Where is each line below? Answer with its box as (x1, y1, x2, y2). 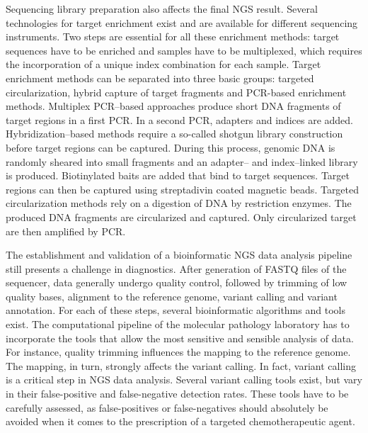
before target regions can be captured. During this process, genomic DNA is (6, 140, 335, 154)
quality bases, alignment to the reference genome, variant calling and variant (6, 288, 338, 303)
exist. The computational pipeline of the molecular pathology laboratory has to (6, 317, 350, 332)
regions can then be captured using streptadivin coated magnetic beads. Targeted (6, 181, 360, 196)
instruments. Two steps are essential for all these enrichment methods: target (6, 29, 340, 44)
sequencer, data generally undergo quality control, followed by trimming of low (6, 275, 347, 290)
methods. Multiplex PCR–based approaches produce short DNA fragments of (6, 99, 341, 113)
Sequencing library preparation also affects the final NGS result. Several (6, 1, 318, 16)
